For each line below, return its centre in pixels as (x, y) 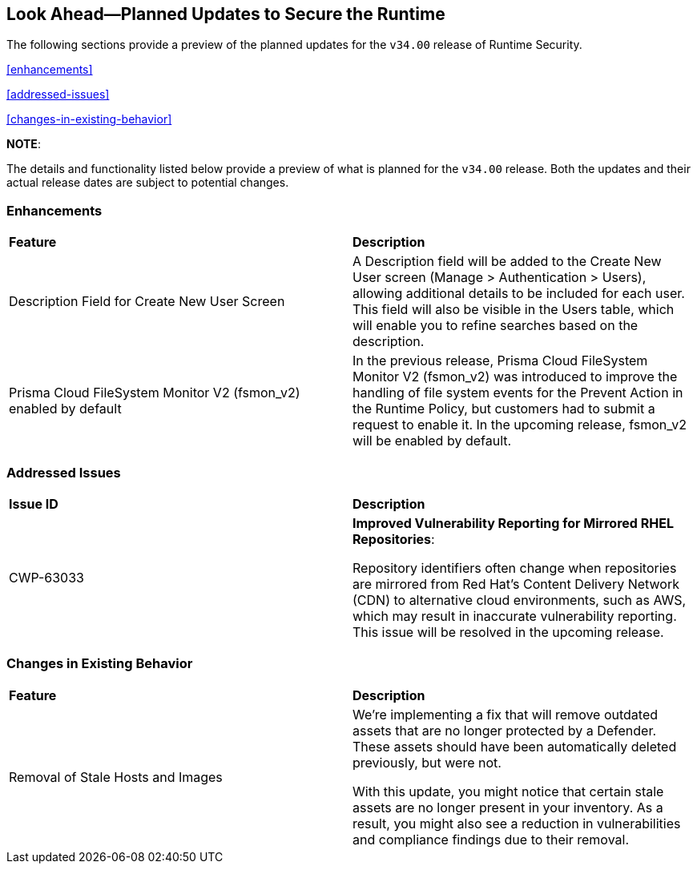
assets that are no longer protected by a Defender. (505, 730)
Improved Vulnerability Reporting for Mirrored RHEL (513, 523)
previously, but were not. (427, 762)
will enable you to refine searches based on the (496, 326)
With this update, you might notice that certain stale (508, 791)
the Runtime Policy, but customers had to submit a (504, 409)
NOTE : (24, 144)
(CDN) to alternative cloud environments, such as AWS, (520, 600)
